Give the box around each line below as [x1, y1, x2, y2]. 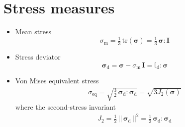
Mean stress [15, 26, 51, 37]
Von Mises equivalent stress [15, 75, 99, 86]
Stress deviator [15, 52, 61, 62]
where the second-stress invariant [15, 102, 116, 112]
